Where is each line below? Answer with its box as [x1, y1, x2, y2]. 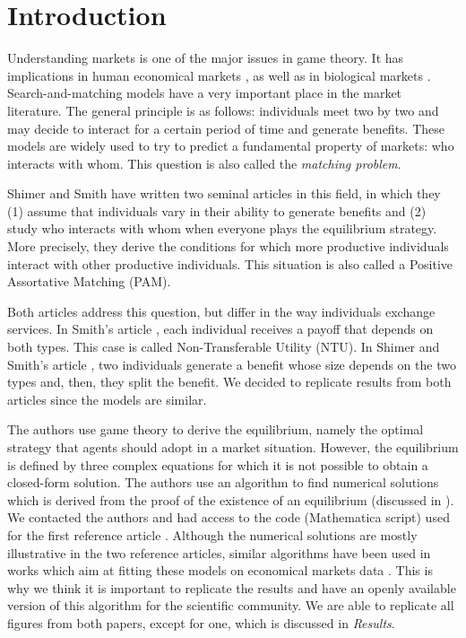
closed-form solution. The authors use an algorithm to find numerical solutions [7, 473, 439, 492]
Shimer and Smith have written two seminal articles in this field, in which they [7, 184, 441, 203]
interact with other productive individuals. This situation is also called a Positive [7, 254, 453, 273]
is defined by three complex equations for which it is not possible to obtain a [7, 455, 428, 474]
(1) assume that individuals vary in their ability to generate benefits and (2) [7, 201, 427, 220]
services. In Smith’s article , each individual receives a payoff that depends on [7, 319, 434, 338]
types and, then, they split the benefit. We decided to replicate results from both [7, 372, 452, 391]
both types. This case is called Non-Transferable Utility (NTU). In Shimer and [7, 337, 440, 356]
